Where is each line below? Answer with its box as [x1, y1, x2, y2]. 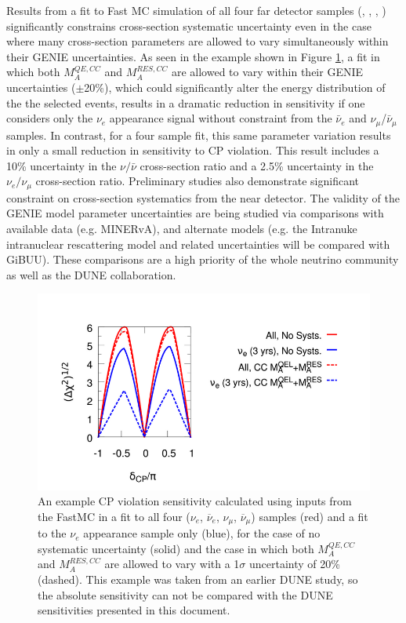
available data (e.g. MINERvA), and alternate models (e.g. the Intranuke [6, 220, 357, 237]
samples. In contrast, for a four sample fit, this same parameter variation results [6, 126, 391, 143]
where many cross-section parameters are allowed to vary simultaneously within [6, 33, 389, 49]
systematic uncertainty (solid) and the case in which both [38, 540, 314, 556]
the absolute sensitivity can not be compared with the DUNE [38, 586, 333, 603]
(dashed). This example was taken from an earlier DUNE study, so [38, 570, 358, 587]
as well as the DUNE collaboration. [6, 266, 176, 282]
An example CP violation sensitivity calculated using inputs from [38, 493, 352, 509]
